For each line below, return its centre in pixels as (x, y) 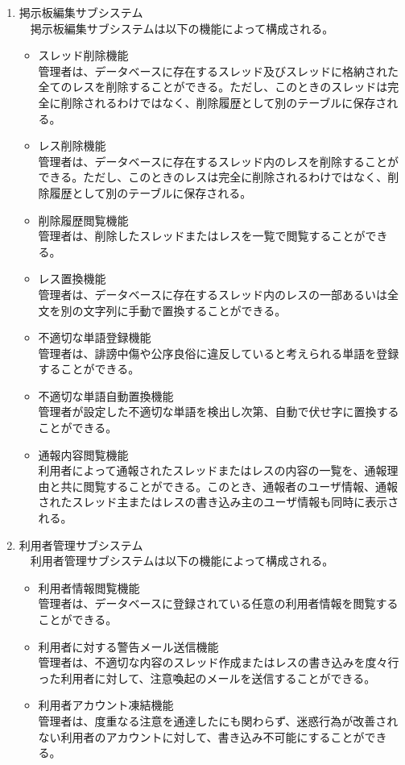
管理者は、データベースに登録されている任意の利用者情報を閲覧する (218, 603)
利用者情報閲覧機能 (89, 587)
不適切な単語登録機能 (95, 337)
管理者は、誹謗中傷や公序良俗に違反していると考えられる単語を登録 (219, 353)
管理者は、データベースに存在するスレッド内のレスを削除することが (218, 161)
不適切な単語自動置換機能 (106, 395)
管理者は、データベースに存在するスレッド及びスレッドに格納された (218, 71)
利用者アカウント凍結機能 (106, 705)
